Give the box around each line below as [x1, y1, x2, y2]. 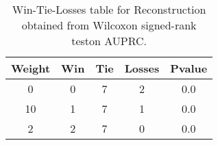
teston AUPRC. [71, 33, 147, 49]
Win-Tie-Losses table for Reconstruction [12, 1, 206, 17]
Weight [11, 60, 51, 76]
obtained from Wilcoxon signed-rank [21, 17, 197, 33]
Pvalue [170, 60, 208, 76]
